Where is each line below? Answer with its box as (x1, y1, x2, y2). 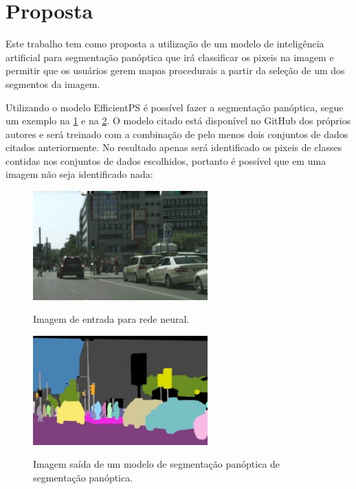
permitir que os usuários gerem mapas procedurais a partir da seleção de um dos (5, 63, 345, 78)
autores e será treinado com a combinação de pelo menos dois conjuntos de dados (5, 126, 348, 141)
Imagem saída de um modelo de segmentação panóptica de (33, 457, 280, 471)
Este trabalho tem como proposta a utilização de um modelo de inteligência (5, 36, 324, 51)
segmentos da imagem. (5, 76, 100, 91)
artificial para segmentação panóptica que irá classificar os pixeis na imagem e (5, 49, 334, 64)
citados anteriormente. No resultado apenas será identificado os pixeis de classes (5, 140, 342, 155)
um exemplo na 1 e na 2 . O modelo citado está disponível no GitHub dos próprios (5, 113, 351, 128)
